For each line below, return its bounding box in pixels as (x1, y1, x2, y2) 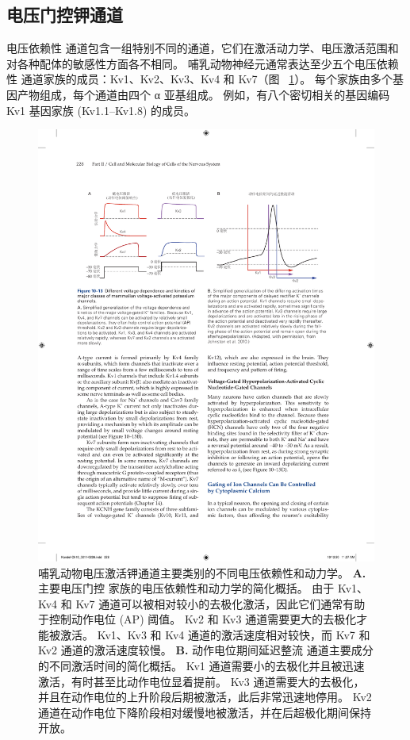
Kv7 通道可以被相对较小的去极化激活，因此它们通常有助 (75, 595, 366, 612)
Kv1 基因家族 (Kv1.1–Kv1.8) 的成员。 (6, 102, 196, 118)
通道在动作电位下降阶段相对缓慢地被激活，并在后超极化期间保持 (38, 704, 371, 720)
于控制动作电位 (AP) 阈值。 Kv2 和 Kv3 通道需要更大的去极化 (38, 611, 357, 627)
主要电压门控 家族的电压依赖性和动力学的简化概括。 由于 (38, 580, 335, 596)
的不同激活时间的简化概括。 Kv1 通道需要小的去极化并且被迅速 (38, 658, 365, 674)
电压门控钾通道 (6, 2, 123, 27)
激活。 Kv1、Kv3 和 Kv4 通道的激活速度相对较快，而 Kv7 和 (59, 626, 370, 642)
